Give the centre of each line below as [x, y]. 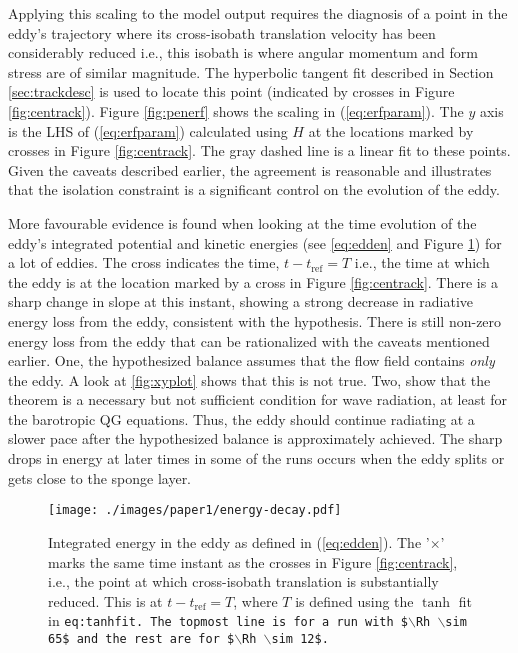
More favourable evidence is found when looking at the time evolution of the [242, 222]
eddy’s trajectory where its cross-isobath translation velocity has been [222, 32]
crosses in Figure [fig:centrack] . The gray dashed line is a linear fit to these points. [259, 150]
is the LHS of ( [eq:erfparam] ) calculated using [148, 130]
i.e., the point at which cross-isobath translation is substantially [243, 581]
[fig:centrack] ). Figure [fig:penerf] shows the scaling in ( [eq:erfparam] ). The [236, 110]
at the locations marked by [391, 130]
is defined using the [354, 600]
